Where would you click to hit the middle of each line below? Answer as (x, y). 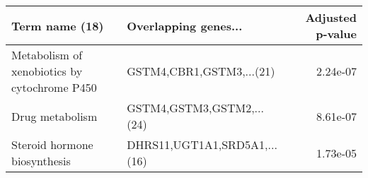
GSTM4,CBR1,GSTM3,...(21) (201, 71)
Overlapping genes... (185, 25)
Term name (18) (58, 25)
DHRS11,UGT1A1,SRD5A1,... (202, 144)
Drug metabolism (54, 116)
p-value (336, 34)
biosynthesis (41, 161)
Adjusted (331, 17)
